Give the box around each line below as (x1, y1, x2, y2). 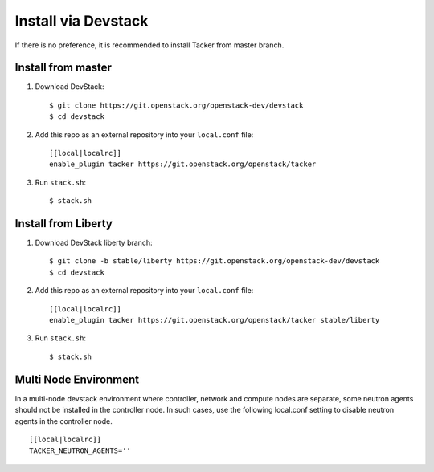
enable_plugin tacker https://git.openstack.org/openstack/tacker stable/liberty (49, 315, 380, 325)
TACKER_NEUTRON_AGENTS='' (29, 446, 132, 455)
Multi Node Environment (14, 372, 140, 386)
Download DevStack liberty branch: (35, 238, 153, 248)
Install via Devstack (14, 12, 149, 30)
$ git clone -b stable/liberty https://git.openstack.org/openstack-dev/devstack (49, 257, 380, 266)
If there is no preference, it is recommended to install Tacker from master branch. (14, 40, 285, 50)
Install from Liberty (14, 217, 113, 230)
